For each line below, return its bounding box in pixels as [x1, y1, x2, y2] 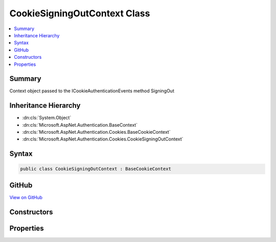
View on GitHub [9, 194, 43, 200]
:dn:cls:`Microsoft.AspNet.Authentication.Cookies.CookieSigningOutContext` [22, 136, 183, 142]
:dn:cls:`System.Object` [22, 115, 72, 121]
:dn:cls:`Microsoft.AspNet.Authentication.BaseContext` [22, 122, 138, 128]
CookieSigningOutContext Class [9, 8, 150, 19]
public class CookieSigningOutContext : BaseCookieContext [20, 166, 171, 172]
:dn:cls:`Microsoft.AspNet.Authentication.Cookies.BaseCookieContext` [22, 129, 171, 135]
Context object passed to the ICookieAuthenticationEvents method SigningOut [9, 88, 175, 94]
